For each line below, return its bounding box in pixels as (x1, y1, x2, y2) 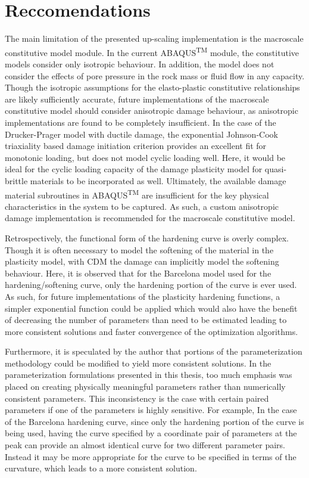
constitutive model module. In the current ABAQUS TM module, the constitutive (5, 44, 299, 58)
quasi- (264, 163, 287, 175)
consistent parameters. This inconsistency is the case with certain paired (5, 392, 269, 404)
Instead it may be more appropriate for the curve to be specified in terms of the (5, 450, 296, 463)
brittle (5, 174, 28, 187)
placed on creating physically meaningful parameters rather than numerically (5, 380, 286, 393)
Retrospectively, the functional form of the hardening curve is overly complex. (5, 231, 289, 244)
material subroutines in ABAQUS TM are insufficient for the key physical (5, 187, 269, 201)
